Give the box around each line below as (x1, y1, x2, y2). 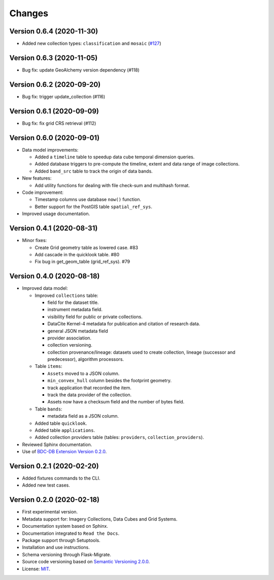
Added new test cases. (22, 482, 71, 488)
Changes (9, 8, 48, 19)
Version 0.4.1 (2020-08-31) (9, 224, 98, 233)
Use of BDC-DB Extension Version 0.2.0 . (22, 449, 107, 455)
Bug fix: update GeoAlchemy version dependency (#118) (22, 66, 140, 73)
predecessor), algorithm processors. (47, 356, 124, 362)
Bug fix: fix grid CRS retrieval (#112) (22, 120, 96, 126)
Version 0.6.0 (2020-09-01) (9, 133, 100, 142)
